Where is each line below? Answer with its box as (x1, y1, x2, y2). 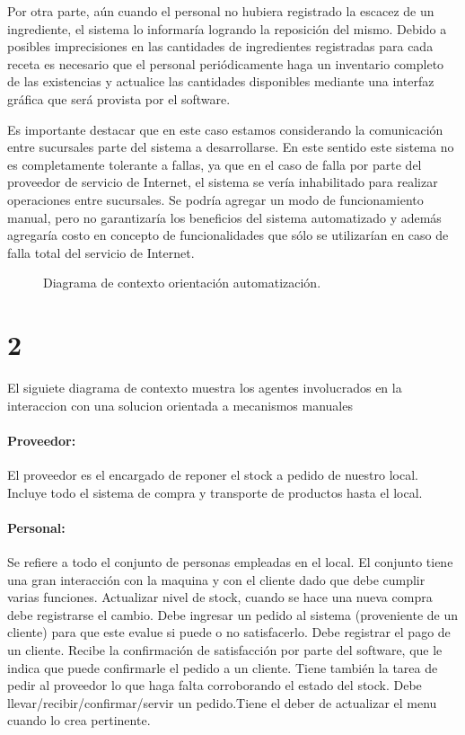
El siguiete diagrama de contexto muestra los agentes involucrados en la (7, 378, 402, 397)
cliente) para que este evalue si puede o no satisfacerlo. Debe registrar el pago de (7, 623, 451, 642)
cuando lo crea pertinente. (7, 711, 151, 730)
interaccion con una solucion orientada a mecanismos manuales (7, 395, 353, 414)
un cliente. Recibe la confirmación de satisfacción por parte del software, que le (7, 640, 443, 659)
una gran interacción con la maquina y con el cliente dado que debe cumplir (7, 570, 426, 589)
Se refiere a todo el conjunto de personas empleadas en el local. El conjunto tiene (7, 553, 453, 571)
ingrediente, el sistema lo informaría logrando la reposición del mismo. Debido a (7, 19, 447, 38)
